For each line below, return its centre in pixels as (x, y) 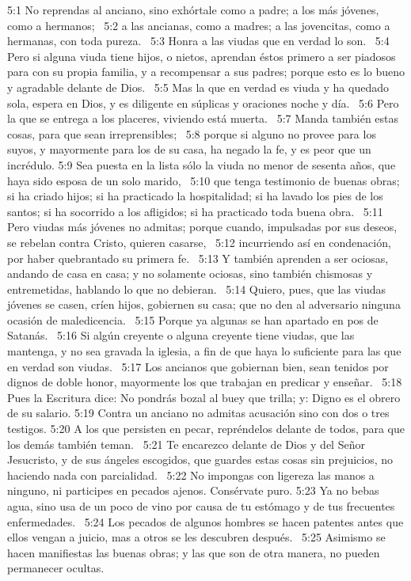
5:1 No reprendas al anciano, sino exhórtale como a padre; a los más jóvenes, (193, 9)
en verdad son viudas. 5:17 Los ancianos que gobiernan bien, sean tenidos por (198, 366)
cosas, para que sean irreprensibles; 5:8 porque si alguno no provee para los (192, 133)
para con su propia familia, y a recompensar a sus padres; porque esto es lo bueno (206, 72)
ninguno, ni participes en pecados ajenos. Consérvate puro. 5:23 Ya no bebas (193, 490)
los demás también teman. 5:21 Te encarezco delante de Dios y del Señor (186, 444)
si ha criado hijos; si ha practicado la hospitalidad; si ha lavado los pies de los (195, 196)
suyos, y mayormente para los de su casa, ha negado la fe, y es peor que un (189, 149)
